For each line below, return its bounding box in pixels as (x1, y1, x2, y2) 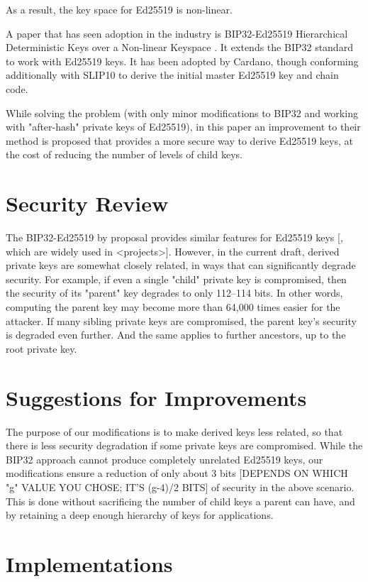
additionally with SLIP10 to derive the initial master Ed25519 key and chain (6, 67, 339, 82)
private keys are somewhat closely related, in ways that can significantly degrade (6, 258, 356, 273)
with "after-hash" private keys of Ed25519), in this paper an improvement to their (6, 119, 361, 134)
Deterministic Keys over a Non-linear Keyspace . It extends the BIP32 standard (6, 40, 353, 55)
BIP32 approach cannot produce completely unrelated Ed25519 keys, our (6, 451, 323, 466)
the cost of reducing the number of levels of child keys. (6, 147, 242, 162)
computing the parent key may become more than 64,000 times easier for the (6, 300, 340, 314)
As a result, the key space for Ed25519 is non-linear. (6, 2, 233, 16)
